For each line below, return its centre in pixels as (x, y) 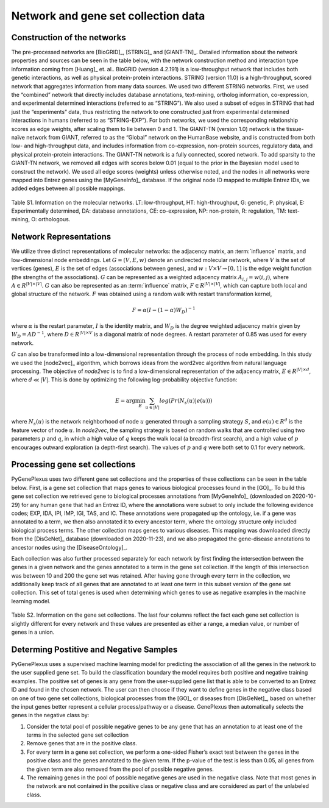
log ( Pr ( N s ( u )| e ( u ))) (186, 401)
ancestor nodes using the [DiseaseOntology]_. (69, 547)
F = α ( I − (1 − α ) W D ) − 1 (164, 310)
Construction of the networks (69, 37)
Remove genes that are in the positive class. (82, 743)
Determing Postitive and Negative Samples (94, 649)
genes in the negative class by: (50, 715)
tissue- (295, 129)
